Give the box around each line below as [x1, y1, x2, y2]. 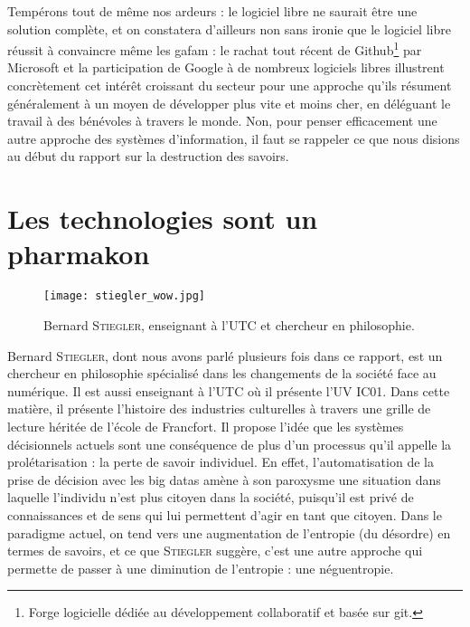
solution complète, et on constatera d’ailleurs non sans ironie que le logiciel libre [7, 19, 451, 38]
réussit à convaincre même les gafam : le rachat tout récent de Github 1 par [7, 38, 422, 59]
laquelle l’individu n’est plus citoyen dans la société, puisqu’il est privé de [7, 488, 414, 507]
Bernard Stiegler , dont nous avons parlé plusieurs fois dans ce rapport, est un [7, 346, 443, 365]
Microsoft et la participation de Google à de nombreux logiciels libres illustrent [7, 58, 445, 77]
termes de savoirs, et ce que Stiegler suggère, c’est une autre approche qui [7, 541, 423, 560]
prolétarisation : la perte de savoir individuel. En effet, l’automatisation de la [7, 452, 434, 471]
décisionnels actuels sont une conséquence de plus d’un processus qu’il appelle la [7, 434, 452, 453]
